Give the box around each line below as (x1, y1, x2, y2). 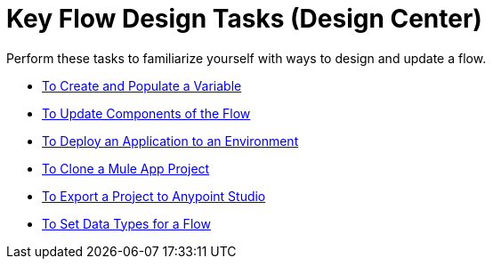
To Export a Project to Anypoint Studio (42, 188, 266, 204)
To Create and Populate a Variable (42, 77, 242, 93)
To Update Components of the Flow (42, 105, 251, 121)
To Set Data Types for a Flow (42, 215, 211, 231)
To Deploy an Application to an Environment (42, 133, 299, 149)
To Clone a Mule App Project (42, 160, 210, 176)
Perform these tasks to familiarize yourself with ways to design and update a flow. (6, 50, 487, 66)
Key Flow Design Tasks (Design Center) (6, 4, 482, 34)
